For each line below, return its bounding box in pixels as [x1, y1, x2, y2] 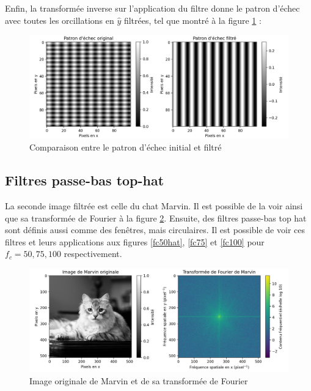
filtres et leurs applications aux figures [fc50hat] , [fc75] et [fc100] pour [5, 235, 265, 248]
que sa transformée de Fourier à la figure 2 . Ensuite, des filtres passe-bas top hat [5, 211, 307, 224]
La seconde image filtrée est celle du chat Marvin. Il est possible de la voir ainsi [5, 199, 303, 212]
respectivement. [64, 247, 122, 260]
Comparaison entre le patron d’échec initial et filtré [29, 141, 222, 154]
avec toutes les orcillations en [5, 13, 114, 26]
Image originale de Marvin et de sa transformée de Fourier [29, 374, 248, 387]
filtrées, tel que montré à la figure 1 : [123, 13, 262, 26]
